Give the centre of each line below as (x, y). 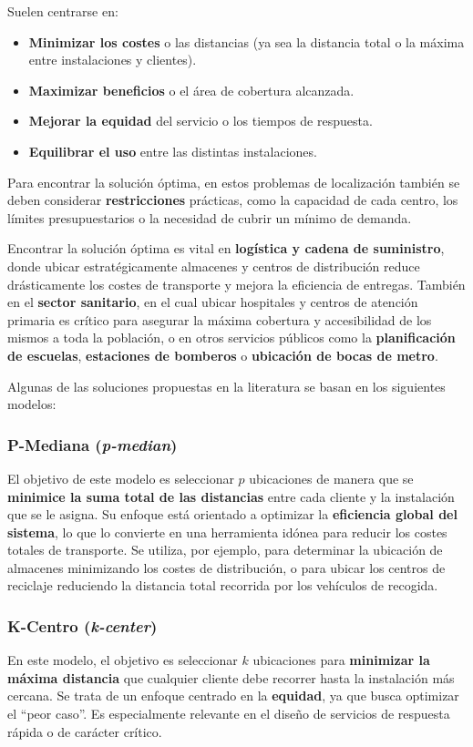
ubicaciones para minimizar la (341, 660)
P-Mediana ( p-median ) (93, 444)
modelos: (32, 404)
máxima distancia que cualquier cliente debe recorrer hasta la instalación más (231, 677)
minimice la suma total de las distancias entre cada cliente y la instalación (231, 496)
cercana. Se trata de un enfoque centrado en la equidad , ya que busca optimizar (233, 696)
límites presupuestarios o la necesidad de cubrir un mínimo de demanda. (210, 217)
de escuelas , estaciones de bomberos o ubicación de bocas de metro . (223, 355)
